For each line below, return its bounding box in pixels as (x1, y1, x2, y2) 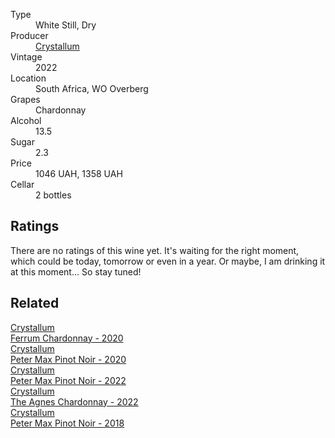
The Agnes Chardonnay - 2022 (10, 395, 139, 408)
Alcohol (10, 115, 42, 126)
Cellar (10, 179, 35, 190)
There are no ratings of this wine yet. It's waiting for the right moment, (10, 244, 300, 256)
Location (10, 72, 47, 84)
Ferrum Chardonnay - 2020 (10, 332, 124, 344)
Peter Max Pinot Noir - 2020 (10, 353, 127, 365)
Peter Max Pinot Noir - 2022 (10, 374, 127, 386)
